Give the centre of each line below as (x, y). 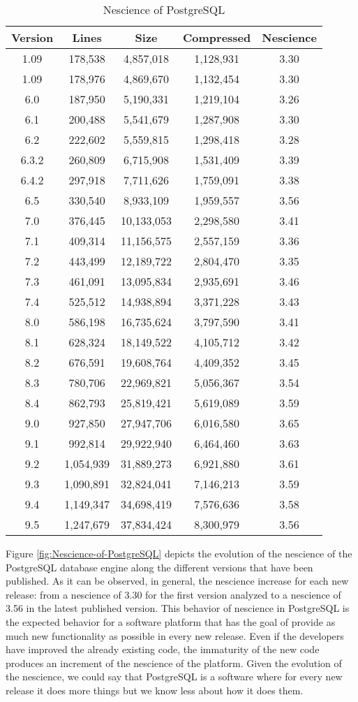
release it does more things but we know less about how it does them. (155, 690)
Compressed (217, 37)
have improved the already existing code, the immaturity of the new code (163, 649)
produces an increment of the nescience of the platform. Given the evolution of (174, 663)
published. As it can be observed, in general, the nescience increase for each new (177, 581)
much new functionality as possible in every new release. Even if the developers (175, 635)
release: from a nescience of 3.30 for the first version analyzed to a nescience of (173, 594)
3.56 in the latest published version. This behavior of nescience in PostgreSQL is (178, 608)
